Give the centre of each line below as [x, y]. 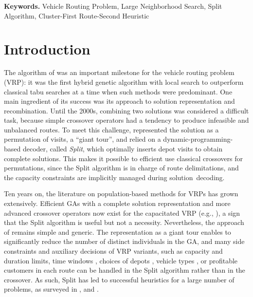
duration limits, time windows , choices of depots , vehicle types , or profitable [121, 260]
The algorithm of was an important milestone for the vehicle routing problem [119, 72]
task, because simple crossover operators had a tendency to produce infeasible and [126, 120]
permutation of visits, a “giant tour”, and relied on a [82, 139]
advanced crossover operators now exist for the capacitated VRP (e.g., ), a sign [122, 213]
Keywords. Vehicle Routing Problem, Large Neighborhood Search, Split [113, 6]
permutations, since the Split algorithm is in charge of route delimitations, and [121, 168]
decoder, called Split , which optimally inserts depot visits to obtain [123, 149]
